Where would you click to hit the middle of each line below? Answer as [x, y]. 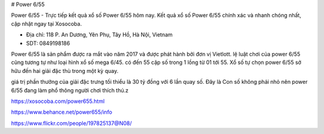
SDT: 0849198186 [48, 43]
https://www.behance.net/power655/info [61, 112]
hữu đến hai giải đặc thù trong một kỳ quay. [65, 71]
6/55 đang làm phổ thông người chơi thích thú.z [70, 90]
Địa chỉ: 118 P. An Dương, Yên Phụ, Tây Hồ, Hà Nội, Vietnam [100, 35]
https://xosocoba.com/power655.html [58, 101]
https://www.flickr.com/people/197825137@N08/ [71, 123]
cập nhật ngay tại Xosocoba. [46, 23]
